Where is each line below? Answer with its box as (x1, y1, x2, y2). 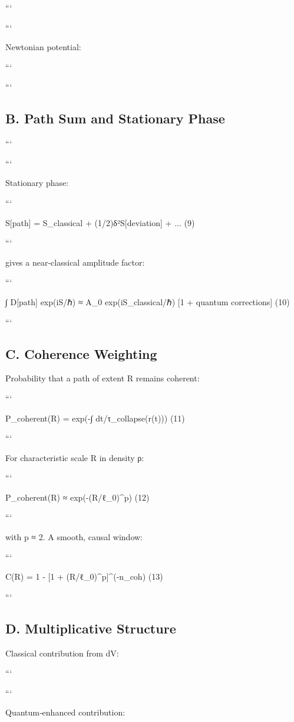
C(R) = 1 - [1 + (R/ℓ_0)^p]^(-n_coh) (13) (5, 570, 163, 583)
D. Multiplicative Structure (5, 619, 176, 637)
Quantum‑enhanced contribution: (5, 706, 125, 718)
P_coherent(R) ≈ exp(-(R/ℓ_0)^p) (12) (5, 491, 150, 503)
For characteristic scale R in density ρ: (5, 451, 144, 463)
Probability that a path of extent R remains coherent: (5, 372, 200, 384)
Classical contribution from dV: (5, 646, 119, 659)
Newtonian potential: (5, 41, 81, 53)
